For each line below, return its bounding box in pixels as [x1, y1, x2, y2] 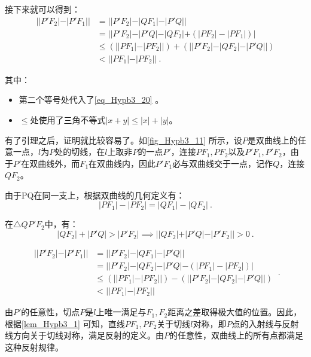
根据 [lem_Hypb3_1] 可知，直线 [5, 317, 125, 329]
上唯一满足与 [96, 306, 147, 318]
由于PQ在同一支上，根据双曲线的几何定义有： [5, 188, 185, 201]
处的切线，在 [54, 145, 105, 158]
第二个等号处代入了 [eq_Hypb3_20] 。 [19, 93, 164, 106]
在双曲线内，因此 [89, 157, 156, 169]
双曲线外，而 [29, 157, 80, 169]
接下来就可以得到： [5, 3, 80, 15]
